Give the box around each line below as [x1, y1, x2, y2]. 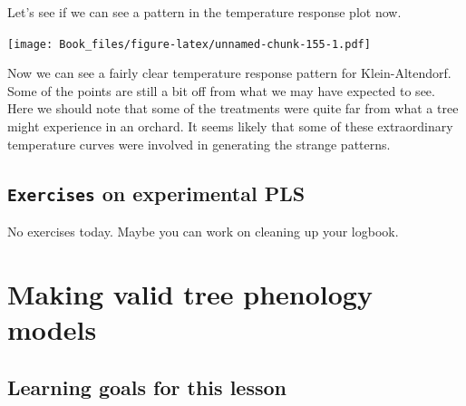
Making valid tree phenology [7, 275, 373, 312]
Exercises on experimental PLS [7, 179, 306, 207]
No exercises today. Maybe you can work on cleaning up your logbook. [7, 222, 399, 240]
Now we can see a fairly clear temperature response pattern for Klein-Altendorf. [7, 63, 451, 82]
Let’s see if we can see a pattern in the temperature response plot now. [7, 3, 402, 21]
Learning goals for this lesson [7, 372, 286, 401]
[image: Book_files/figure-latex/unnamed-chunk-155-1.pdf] [7, 37, 371, 51]
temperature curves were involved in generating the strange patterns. [7, 134, 391, 153]
